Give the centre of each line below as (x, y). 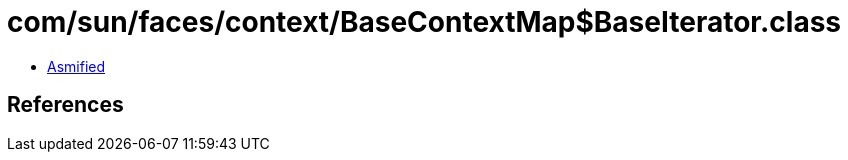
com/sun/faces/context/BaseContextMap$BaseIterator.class (424, 22)
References (65, 105)
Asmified (76, 66)
